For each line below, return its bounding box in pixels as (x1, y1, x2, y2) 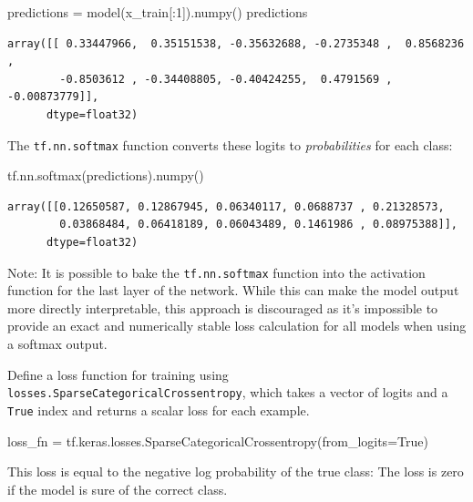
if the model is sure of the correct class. (7, 479, 228, 498)
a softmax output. (7, 334, 108, 353)
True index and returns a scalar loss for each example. (7, 400, 310, 419)
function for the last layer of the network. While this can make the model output (7, 281, 459, 300)
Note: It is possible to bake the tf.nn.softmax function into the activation (7, 262, 426, 282)
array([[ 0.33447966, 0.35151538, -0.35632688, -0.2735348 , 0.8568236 (7, 36, 465, 50)
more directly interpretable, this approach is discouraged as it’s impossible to (7, 298, 438, 317)
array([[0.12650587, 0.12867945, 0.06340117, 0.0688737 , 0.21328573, (7, 200, 445, 213)
